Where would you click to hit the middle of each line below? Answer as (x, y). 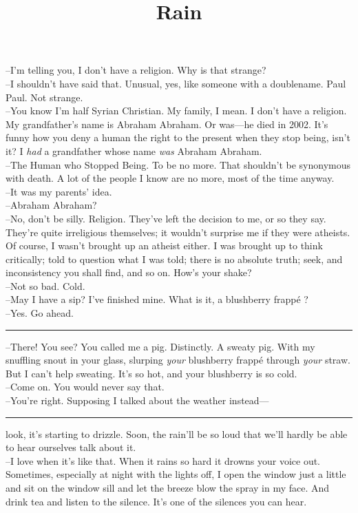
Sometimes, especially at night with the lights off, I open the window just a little (176, 474)
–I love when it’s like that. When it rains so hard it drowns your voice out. (163, 460)
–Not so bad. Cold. (45, 285)
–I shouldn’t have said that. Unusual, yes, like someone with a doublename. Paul (176, 83)
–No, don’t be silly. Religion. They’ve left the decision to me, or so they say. (166, 218)
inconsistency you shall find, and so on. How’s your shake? (129, 272)
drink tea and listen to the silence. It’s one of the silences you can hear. (156, 501)
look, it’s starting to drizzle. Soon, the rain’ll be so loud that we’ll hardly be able (177, 433)
